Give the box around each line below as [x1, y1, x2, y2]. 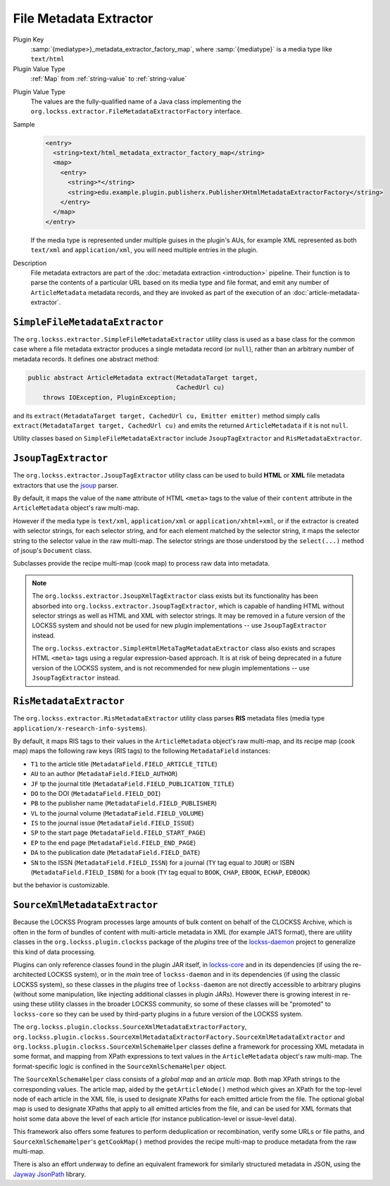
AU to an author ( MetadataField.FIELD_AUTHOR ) [30, 770, 178, 778]
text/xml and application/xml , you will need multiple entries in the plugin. [30, 246, 258, 254]
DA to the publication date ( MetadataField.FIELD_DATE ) [30, 849, 201, 857]
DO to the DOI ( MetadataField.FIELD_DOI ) [30, 789, 161, 797]
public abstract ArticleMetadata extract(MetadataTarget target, [27, 373, 258, 382]
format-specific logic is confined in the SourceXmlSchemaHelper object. [13, 1062, 227, 1070]
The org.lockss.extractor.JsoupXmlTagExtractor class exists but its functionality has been [32, 592, 318, 600]
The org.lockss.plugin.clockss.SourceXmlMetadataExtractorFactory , [13, 1023, 247, 1031]
